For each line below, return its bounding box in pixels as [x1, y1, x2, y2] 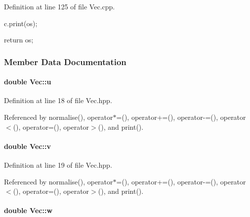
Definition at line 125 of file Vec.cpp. [4, 1, 115, 11]
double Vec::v [4, 141, 51, 151]
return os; [4, 35, 34, 45]
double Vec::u [4, 76, 51, 87]
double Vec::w [4, 205, 53, 216]
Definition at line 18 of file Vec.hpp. [4, 95, 112, 106]
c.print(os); [4, 18, 38, 28]
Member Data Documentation [4, 55, 126, 68]
